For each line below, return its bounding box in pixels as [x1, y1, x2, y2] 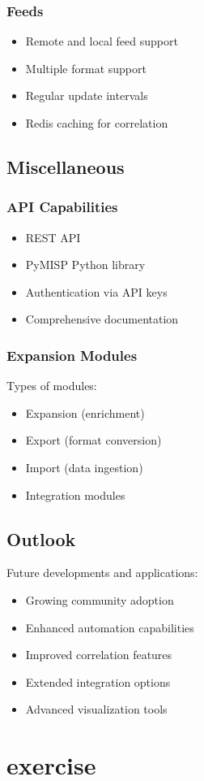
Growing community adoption [25, 591, 174, 608]
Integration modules [25, 486, 125, 503]
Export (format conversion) [25, 432, 162, 449]
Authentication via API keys [25, 283, 168, 300]
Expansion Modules [6, 345, 138, 365]
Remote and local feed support [25, 33, 178, 50]
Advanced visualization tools [25, 701, 168, 718]
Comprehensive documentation [25, 310, 179, 328]
